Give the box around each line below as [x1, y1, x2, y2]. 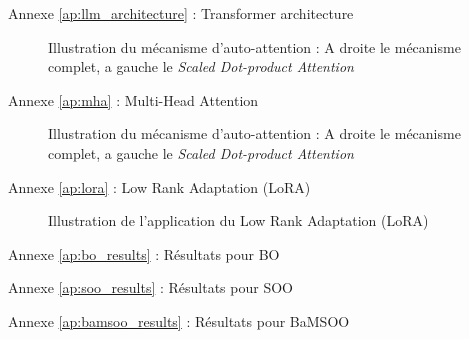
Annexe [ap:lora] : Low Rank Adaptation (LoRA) [8, 176, 311, 197]
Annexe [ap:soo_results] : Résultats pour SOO [8, 277, 293, 298]
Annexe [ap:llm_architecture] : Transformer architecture [8, 3, 354, 23]
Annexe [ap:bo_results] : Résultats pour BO [8, 243, 280, 264]
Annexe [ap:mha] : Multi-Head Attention [8, 89, 259, 110]
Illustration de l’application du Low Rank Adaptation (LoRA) [48, 210, 429, 231]
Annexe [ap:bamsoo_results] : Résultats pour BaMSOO [8, 310, 350, 331]
